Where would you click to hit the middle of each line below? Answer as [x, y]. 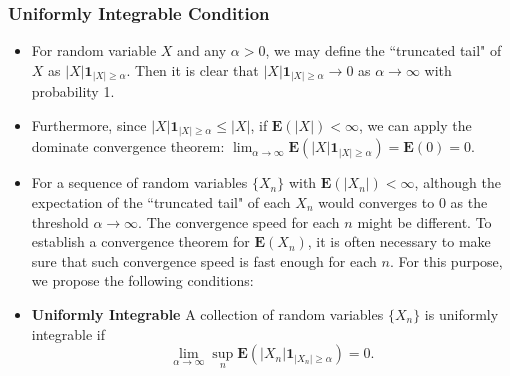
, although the [457, 182]
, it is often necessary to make [399, 241]
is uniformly [461, 314]
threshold [60, 221]
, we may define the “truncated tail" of [383, 50]
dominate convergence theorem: [128, 146]
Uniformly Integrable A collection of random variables [207, 314]
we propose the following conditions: [142, 280]
